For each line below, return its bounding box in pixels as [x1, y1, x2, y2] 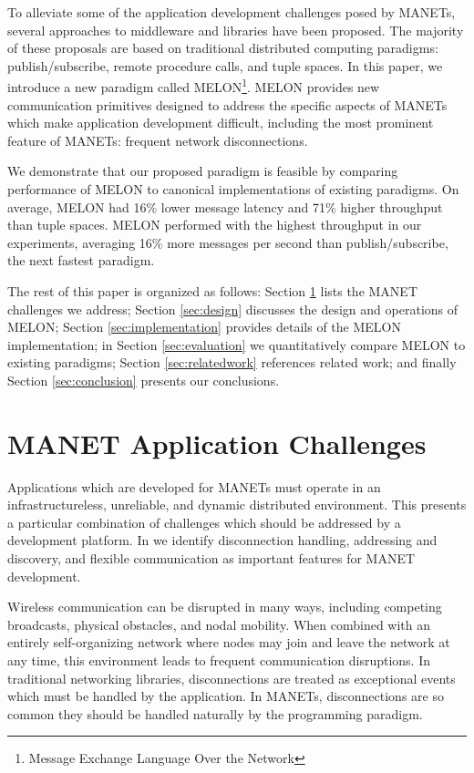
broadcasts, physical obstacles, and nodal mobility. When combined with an [7, 614, 431, 634]
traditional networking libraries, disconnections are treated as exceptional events [7, 668, 456, 687]
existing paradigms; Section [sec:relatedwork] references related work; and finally [7, 353, 457, 372]
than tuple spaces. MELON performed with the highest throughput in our [7, 215, 422, 234]
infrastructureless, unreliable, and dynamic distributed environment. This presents [7, 495, 467, 514]
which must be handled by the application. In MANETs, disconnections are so [7, 686, 444, 706]
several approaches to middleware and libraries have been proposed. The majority [7, 20, 464, 39]
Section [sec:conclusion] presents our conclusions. [7, 370, 280, 389]
